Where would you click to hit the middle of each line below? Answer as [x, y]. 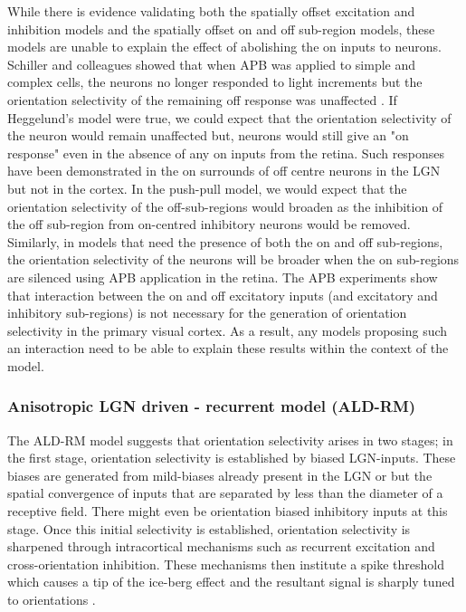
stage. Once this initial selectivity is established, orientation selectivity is [209, 528]
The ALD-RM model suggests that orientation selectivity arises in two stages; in [230, 440]
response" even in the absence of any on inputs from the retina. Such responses [226, 153]
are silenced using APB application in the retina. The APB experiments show [223, 277]
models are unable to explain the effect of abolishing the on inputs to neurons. [224, 47]
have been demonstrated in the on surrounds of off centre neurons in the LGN [224, 171]
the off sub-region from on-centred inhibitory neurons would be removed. [209, 224]
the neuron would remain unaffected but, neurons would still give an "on [208, 135]
